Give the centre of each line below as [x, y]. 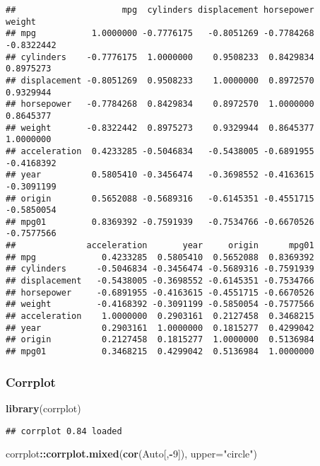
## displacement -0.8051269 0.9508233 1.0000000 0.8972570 [160, 80]
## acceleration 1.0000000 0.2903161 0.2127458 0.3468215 [160, 316]
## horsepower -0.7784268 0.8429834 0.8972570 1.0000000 [160, 104]
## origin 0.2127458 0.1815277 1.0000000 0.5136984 [160, 340]
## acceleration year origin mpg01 [160, 246]
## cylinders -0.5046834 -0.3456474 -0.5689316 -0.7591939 [160, 269]
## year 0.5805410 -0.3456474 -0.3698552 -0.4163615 [160, 175]
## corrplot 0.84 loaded [64, 431]
